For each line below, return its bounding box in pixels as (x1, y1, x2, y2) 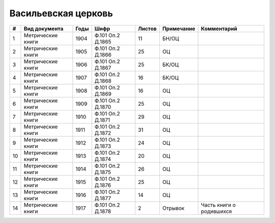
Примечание (162, 25, 196, 32)
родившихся (201, 208, 232, 215)
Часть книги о (201, 201, 236, 208)
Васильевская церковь (9, 8, 113, 19)
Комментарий (201, 25, 237, 32)
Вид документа (23, 25, 64, 32)
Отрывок (162, 204, 185, 211)
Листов (137, 25, 157, 32)
